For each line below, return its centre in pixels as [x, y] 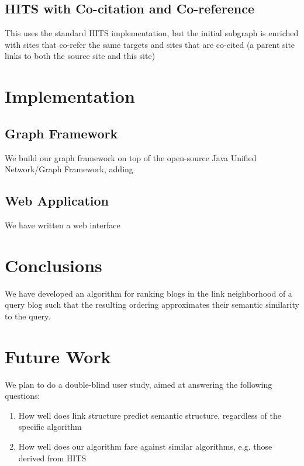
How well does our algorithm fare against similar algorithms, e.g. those [145, 446]
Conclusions [53, 265]
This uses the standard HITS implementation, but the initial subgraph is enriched [152, 33]
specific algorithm [50, 427]
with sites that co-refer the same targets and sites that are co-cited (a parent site [150, 44]
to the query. [28, 316]
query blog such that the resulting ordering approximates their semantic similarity [152, 305]
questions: [23, 396]
